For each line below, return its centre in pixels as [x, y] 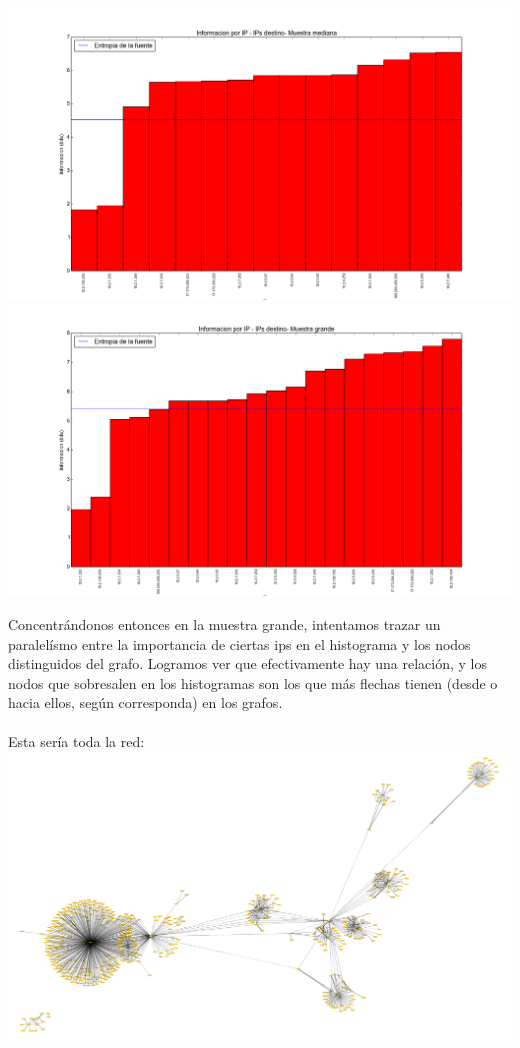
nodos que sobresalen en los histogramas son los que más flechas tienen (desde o [253, 682]
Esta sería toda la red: [76, 741]
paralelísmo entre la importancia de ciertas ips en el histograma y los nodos [239, 643]
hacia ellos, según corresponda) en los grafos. [145, 702]
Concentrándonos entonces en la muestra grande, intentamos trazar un [224, 623]
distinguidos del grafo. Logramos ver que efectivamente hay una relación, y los [247, 663]
